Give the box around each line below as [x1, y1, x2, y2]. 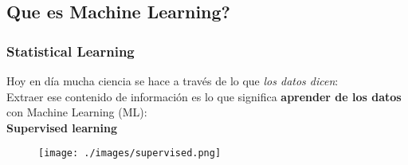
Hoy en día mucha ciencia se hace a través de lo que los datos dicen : [6, 73, 339, 88]
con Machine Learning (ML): [6, 104, 147, 120]
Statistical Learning [6, 41, 135, 61]
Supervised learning [6, 119, 118, 136]
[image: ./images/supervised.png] [38, 147, 222, 159]
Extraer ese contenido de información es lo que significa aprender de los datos [6, 88, 402, 104]
